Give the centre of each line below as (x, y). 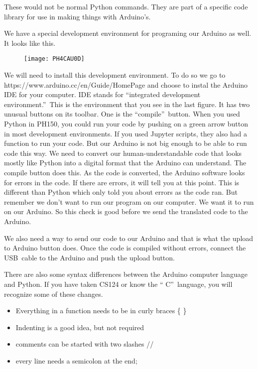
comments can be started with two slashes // (85, 344)
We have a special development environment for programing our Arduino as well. (128, 33)
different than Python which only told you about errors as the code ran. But (121, 192)
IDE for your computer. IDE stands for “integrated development (102, 94)
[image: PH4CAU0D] (54, 59)
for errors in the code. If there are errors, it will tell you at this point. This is (122, 182)
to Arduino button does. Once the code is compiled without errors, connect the (125, 248)
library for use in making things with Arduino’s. (77, 16)
